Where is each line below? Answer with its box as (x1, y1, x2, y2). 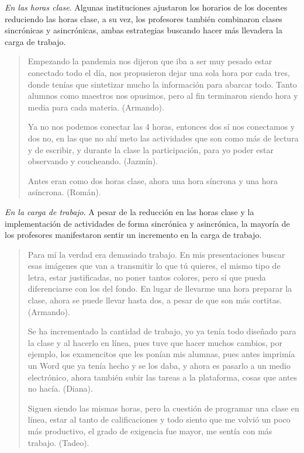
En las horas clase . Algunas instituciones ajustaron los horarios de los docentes (5, 1, 288, 13)
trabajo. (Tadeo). (27, 436, 89, 448)
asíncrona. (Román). (27, 186, 101, 198)
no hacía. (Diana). (27, 382, 93, 395)
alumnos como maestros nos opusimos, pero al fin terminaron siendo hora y (27, 89, 298, 102)
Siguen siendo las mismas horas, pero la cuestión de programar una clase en (27, 402, 299, 414)
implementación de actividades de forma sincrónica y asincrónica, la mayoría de (5, 217, 290, 229)
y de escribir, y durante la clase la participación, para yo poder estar (27, 143, 274, 155)
